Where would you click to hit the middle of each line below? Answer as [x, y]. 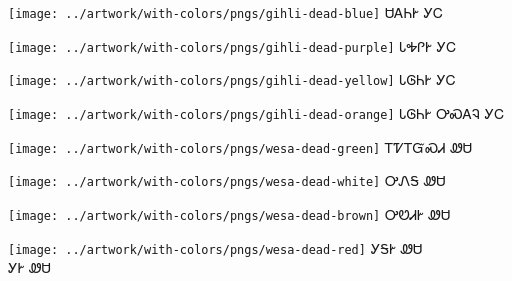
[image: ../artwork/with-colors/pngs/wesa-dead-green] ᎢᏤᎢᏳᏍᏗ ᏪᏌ [240, 146]
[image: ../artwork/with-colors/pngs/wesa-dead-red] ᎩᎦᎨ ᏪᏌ [215, 247]
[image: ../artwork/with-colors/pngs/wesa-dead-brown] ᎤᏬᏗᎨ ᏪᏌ [229, 213]
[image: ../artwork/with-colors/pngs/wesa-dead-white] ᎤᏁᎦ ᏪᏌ [227, 180]
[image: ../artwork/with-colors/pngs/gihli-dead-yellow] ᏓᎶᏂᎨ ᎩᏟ [232, 79]
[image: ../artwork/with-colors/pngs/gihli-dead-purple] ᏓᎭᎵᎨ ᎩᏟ [232, 45]
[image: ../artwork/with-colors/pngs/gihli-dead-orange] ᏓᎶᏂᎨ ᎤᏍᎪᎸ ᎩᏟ [256, 112]
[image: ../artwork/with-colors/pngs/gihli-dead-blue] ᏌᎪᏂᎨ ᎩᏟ [226, 12]
